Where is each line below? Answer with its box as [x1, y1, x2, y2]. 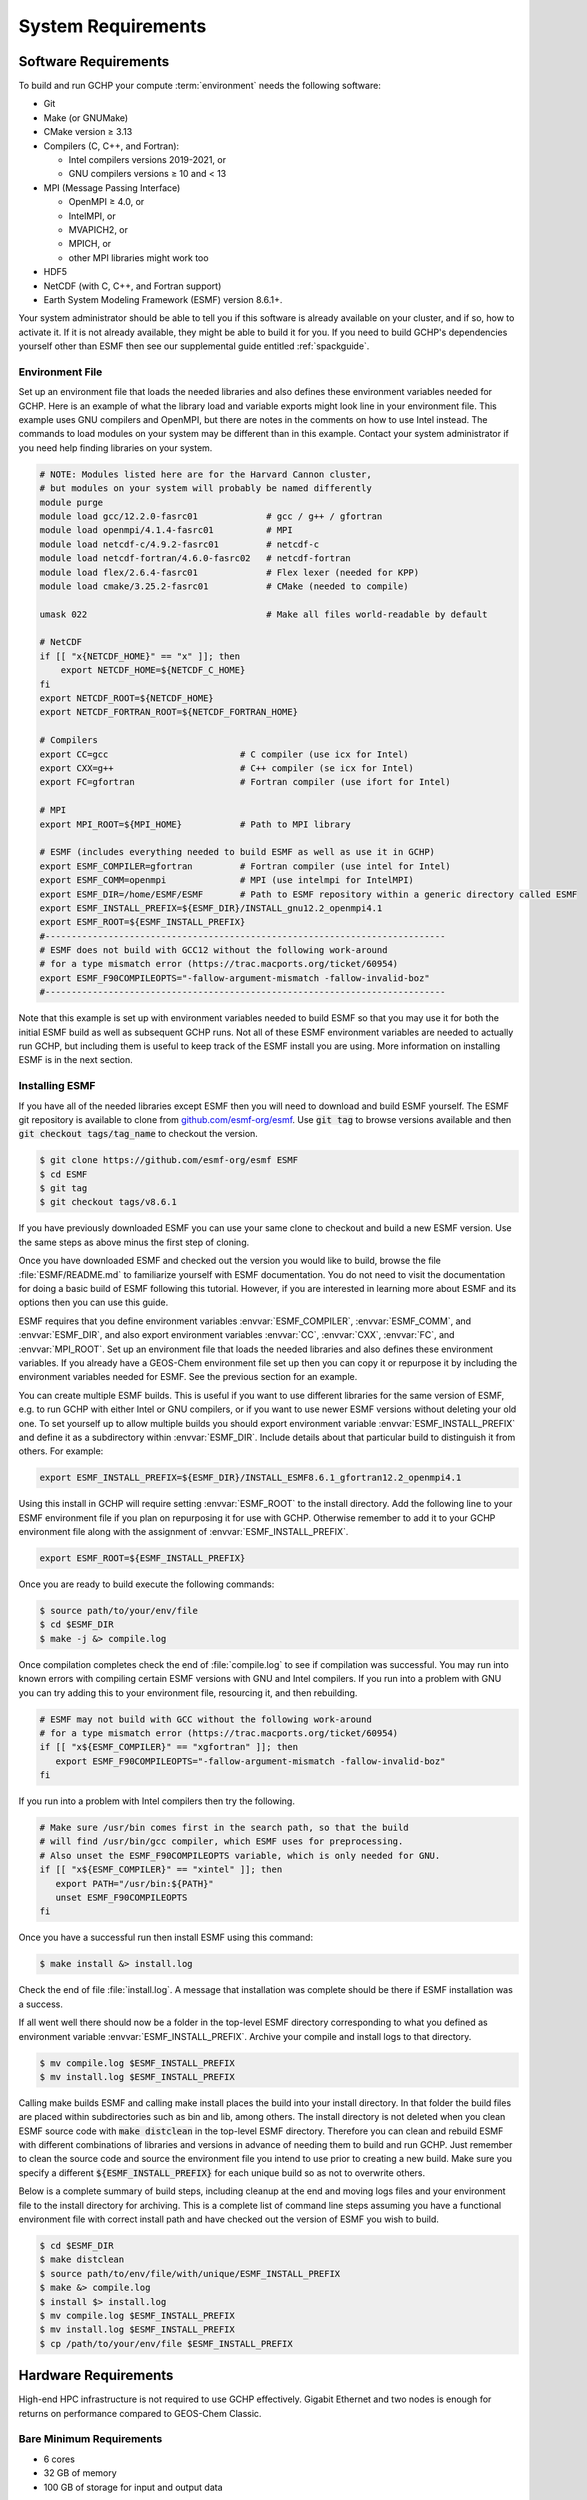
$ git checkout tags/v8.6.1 [39, 1196, 177, 1208]
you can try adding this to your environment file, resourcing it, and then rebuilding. [18, 1686, 358, 1699]
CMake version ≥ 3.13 [43, 126, 133, 138]
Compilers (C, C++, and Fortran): [43, 140, 180, 152]
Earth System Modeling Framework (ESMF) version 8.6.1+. [43, 293, 283, 305]
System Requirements [18, 15, 207, 37]
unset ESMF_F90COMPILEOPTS [55, 1892, 188, 1904]
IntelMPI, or [68, 210, 117, 222]
